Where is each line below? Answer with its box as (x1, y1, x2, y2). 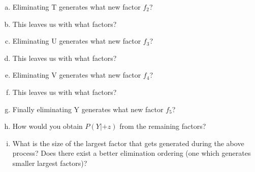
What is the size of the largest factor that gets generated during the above (12, 137, 244, 148)
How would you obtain (12, 121, 83, 131)
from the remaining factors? (119, 121, 206, 131)
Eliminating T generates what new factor (12, 2, 141, 12)
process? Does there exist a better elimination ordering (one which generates (12, 148, 251, 158)
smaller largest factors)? (12, 157, 87, 168)
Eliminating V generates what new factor (12, 70, 141, 80)
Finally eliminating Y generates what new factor (12, 104, 164, 114)
